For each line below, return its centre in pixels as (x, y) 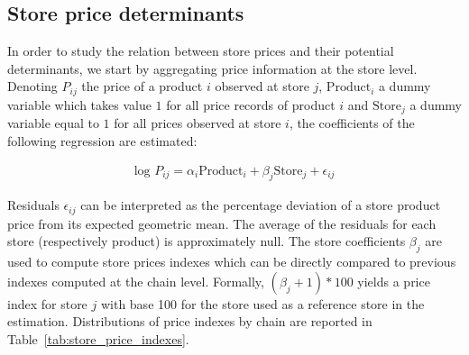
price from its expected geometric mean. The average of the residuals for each (222, 223)
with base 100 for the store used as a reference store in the (262, 303)
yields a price (394, 281)
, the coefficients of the (352, 123)
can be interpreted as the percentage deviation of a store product (261, 205)
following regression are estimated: (102, 140)
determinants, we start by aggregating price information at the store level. (212, 68)
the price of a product (142, 86)
